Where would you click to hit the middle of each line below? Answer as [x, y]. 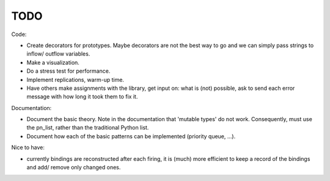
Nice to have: [28, 147]
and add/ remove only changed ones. [74, 168]
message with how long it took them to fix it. [82, 97]
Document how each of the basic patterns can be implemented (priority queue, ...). [131, 136]
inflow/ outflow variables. [58, 54]
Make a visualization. [53, 62]
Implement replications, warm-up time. [75, 79]
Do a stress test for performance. [68, 71]
